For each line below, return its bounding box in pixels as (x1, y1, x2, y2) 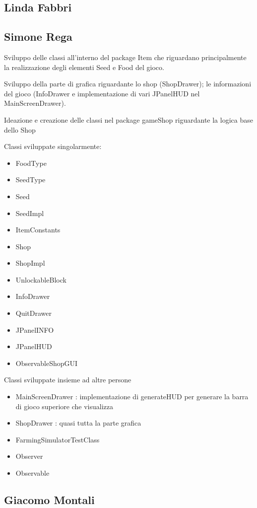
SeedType (15, 174, 46, 185)
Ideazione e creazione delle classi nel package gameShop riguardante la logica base (4, 114, 253, 125)
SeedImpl (15, 208, 44, 218)
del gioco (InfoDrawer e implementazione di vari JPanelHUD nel (4, 88, 200, 98)
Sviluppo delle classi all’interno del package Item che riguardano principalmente (4, 52, 247, 62)
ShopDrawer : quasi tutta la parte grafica (15, 418, 141, 428)
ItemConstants (15, 224, 61, 235)
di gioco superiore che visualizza (15, 401, 114, 411)
